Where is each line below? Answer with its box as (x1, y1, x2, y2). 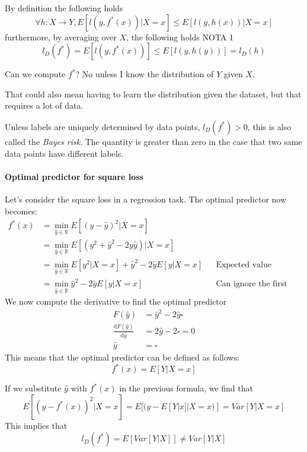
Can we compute (5, 68, 66, 80)
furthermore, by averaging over (5, 30, 117, 43)
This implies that (5, 419, 68, 431)
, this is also (247, 120, 292, 132)
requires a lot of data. (5, 99, 84, 112)
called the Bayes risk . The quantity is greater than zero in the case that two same (5, 135, 302, 147)
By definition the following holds (5, 2, 123, 14)
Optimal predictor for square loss (5, 170, 143, 182)
